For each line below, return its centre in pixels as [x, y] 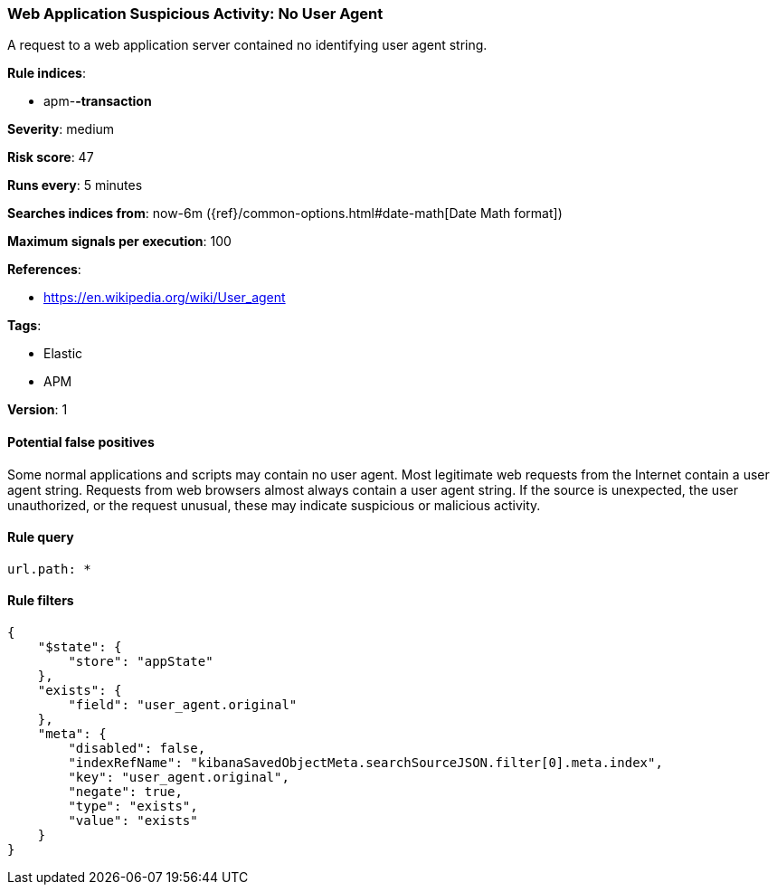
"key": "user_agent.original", [179, 778]
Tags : [24, 326]
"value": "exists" [133, 821]
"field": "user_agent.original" [183, 705]
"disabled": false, [137, 749]
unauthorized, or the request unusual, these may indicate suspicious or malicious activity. [274, 505]
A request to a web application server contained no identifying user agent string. [247, 45]
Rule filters [41, 601]
